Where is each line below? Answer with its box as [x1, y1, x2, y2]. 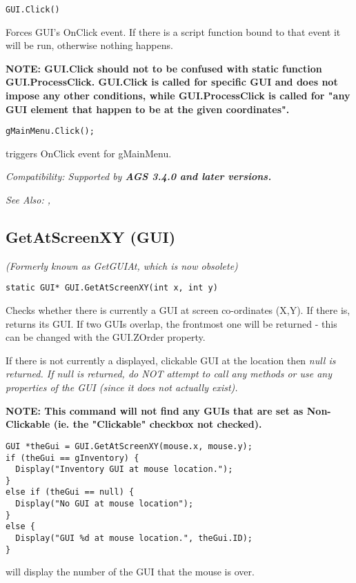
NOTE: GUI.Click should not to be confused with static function [6, 61, 322, 75]
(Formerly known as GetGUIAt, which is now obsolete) [6, 258, 238, 273]
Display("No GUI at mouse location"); [15, 499, 194, 509]
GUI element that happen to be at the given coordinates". [6, 101, 290, 116]
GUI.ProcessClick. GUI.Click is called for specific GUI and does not [6, 75, 338, 89]
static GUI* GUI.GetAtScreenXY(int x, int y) [6, 283, 218, 293]
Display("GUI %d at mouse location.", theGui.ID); [15, 533, 253, 544]
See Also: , [6, 192, 50, 207]
